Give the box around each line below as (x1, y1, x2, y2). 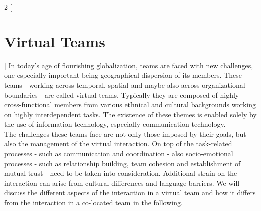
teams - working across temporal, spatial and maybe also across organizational (4, 79, 245, 90)
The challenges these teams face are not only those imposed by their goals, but (4, 128, 246, 139)
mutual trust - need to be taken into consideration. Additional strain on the (4, 168, 237, 178)
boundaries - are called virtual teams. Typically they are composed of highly (4, 89, 239, 100)
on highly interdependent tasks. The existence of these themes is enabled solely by (4, 109, 257, 119)
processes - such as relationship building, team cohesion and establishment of (4, 158, 241, 168)
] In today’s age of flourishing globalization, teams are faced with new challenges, (4, 60, 253, 70)
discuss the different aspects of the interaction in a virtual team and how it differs (4, 187, 256, 198)
